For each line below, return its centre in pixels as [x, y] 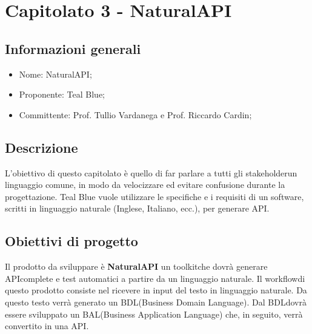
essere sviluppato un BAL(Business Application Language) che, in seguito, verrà [154, 314]
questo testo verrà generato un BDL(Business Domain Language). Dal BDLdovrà [156, 302]
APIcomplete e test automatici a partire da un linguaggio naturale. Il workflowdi [155, 278]
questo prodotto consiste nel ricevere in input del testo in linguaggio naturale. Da [156, 290]
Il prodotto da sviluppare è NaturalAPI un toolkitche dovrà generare [136, 266]
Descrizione [41, 147]
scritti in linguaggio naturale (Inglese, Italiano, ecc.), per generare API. [137, 208]
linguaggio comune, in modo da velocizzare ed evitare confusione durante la [145, 185]
